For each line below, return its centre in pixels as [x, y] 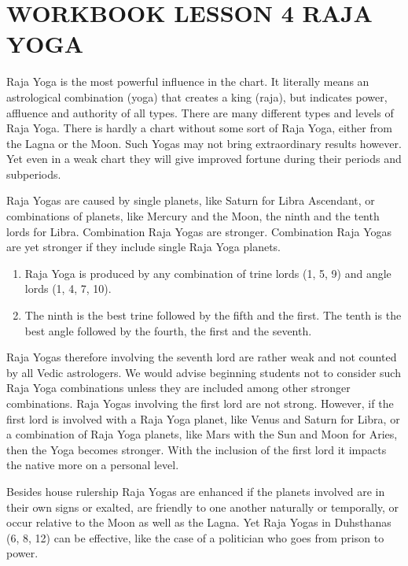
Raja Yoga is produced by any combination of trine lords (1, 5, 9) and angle [208, 273]
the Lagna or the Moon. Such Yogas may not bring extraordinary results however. [204, 143]
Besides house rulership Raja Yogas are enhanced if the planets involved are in [196, 491]
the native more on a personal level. [93, 465]
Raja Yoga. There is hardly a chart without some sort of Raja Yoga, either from [199, 128]
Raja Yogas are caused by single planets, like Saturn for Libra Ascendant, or [191, 200]
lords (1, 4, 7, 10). [68, 289]
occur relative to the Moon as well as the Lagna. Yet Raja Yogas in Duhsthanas [199, 522]
